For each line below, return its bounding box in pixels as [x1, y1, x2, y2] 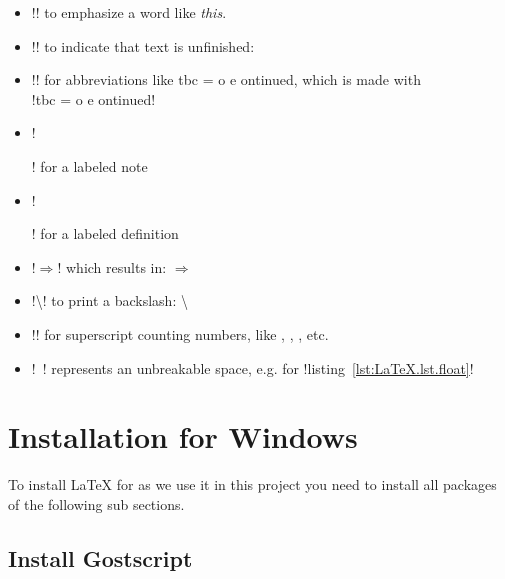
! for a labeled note [31, 155, 148, 176]
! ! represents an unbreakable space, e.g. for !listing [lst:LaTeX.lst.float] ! [31, 357, 474, 378]
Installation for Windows [8, 416, 358, 457]
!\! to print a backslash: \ [31, 290, 188, 311]
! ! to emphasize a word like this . [31, 2, 227, 22]
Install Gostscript [8, 542, 193, 573]
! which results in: [57, 256, 167, 277]
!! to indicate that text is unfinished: [31, 35, 255, 56]
